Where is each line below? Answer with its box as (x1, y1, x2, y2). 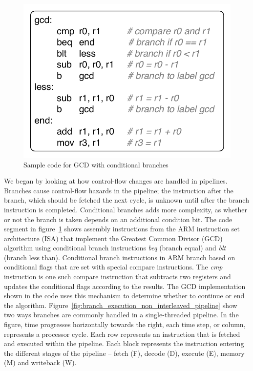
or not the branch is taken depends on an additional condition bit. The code (4, 214, 232, 224)
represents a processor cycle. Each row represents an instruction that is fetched (4, 329, 240, 339)
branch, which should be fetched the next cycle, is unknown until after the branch (4, 195, 249, 205)
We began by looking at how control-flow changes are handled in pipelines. (4, 176, 228, 186)
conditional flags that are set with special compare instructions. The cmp (4, 262, 223, 272)
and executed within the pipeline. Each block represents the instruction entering (4, 338, 244, 349)
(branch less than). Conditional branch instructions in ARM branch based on (4, 252, 235, 262)
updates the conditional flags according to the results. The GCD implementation (4, 281, 246, 291)
